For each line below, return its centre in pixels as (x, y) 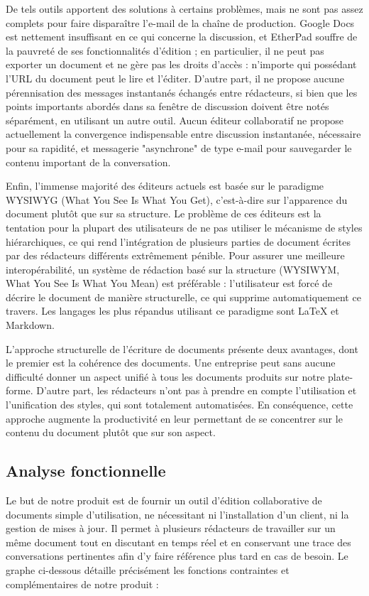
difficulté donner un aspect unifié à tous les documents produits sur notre (165, 376)
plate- (341, 376)
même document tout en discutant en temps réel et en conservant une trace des (178, 542)
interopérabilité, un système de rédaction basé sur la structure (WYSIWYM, (173, 269)
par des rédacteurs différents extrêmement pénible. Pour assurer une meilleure (175, 255)
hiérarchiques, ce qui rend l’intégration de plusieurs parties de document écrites (178, 241)
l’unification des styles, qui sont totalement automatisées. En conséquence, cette (180, 405)
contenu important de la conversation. (88, 162)
